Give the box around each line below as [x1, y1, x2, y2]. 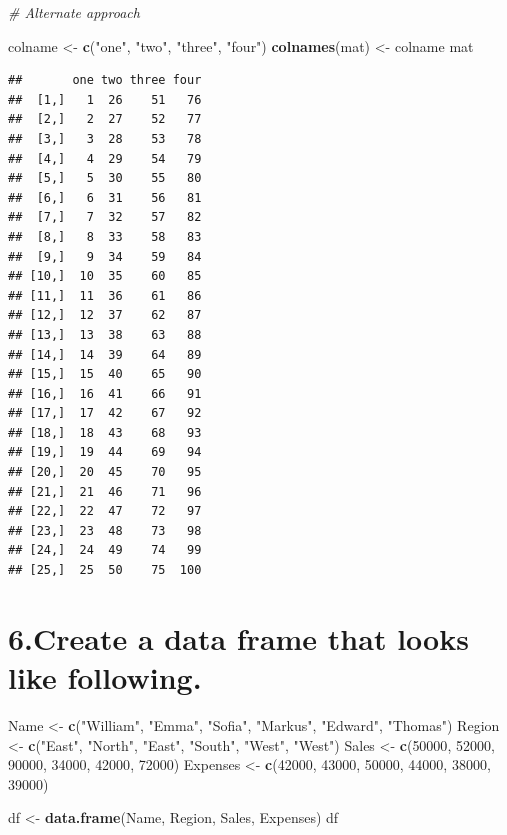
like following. [8, 657, 202, 697]
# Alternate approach [8, 2, 140, 22]
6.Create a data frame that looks [8, 617, 469, 658]
